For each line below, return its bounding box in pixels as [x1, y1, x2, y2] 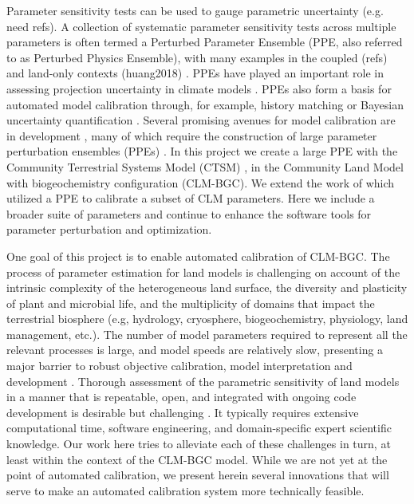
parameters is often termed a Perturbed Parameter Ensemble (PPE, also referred [6, 33, 403, 50]
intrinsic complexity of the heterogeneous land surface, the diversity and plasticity [6, 279, 408, 296]
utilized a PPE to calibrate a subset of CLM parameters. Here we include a [6, 190, 375, 207]
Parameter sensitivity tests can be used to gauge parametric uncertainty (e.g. [6, 2, 384, 18]
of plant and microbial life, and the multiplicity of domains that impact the [6, 294, 375, 311]
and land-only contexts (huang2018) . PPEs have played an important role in [6, 65, 384, 81]
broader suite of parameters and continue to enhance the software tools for [6, 205, 372, 222]
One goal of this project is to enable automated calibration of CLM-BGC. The [6, 247, 390, 264]
